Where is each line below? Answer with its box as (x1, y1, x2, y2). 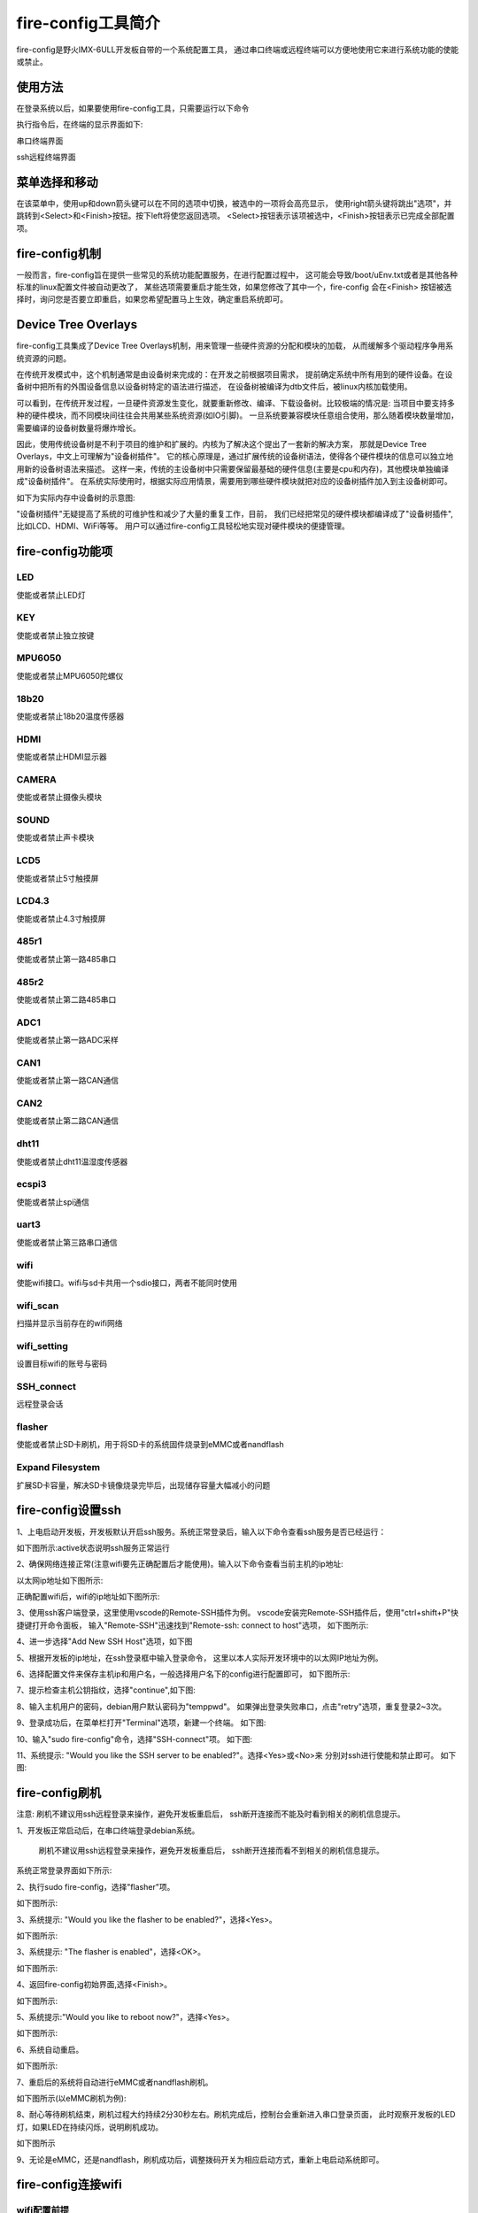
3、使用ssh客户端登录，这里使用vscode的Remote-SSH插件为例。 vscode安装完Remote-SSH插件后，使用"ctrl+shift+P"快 (16, 1608, 459, 1618)
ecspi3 (16, 1178, 47, 1191)
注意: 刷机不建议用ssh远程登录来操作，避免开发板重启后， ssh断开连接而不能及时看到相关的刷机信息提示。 (16, 1808, 406, 1819)
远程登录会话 (16, 1399, 64, 1409)
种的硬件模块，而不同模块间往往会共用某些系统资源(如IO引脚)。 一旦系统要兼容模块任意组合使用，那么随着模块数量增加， (16, 410, 459, 420)
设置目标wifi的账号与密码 (16, 1359, 108, 1369)
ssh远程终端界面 (16, 151, 77, 163)
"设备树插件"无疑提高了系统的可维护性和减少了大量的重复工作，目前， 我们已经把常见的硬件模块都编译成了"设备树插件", (16, 508, 453, 519)
